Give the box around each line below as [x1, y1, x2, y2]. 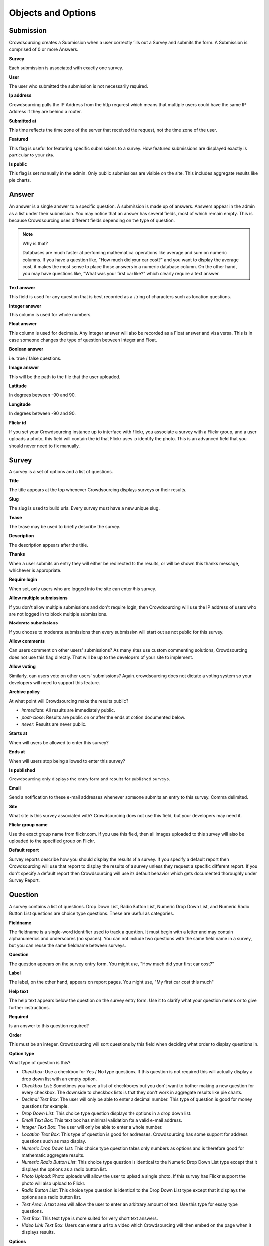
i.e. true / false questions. [9, 355, 62, 361]
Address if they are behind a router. [9, 109, 82, 115]
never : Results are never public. [21, 721, 87, 727]
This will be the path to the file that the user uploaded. [9, 374, 121, 380]
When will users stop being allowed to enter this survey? [9, 758, 126, 764]
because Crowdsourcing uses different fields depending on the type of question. [9, 217, 175, 223]
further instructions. [9, 1004, 50, 1010]
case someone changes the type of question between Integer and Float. [9, 337, 157, 343]
